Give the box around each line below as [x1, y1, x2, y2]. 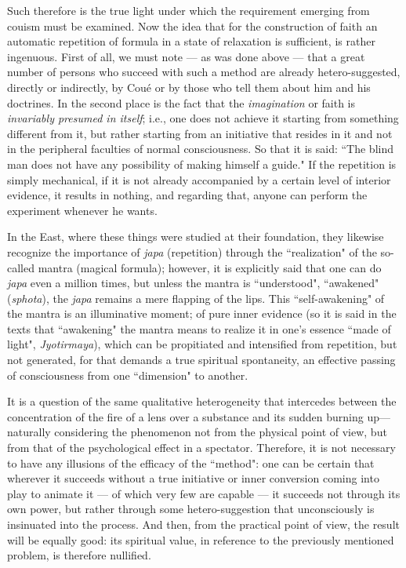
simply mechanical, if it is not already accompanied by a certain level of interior [7, 171, 391, 188]
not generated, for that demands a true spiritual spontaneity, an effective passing [7, 351, 396, 368]
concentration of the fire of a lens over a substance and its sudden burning [7, 408, 364, 424]
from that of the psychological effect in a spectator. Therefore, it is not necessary [7, 439, 396, 456]
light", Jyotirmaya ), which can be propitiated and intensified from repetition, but [7, 336, 397, 352]
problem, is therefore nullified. [7, 547, 151, 563]
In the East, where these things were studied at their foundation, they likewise [7, 228, 384, 245]
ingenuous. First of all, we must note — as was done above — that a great [7, 48, 365, 64]
